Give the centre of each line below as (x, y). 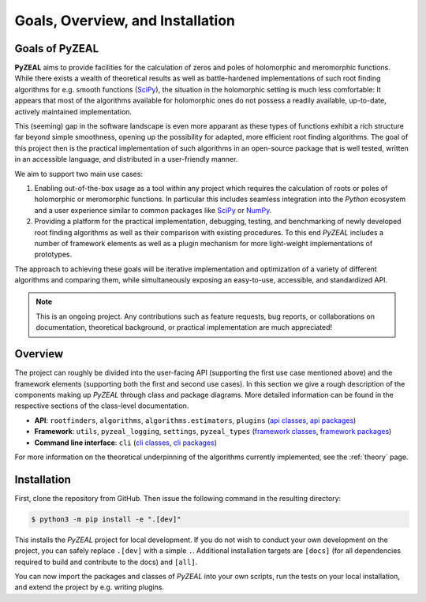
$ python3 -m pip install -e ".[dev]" (106, 519)
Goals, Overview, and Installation (125, 21)
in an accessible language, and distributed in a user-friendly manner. (126, 159)
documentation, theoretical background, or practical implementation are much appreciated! (184, 327)
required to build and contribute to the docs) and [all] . (106, 562)
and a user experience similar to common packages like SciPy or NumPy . (153, 210)
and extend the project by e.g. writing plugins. (90, 587)
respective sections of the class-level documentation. (102, 406)
